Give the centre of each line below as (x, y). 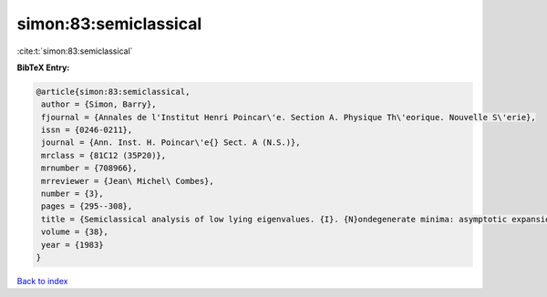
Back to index (42, 281)
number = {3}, (72, 194)
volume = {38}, (75, 232)
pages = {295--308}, (87, 206)
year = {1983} (72, 245)
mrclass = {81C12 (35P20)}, (104, 155)
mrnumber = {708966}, (89, 168)
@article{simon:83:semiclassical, (113, 92)
